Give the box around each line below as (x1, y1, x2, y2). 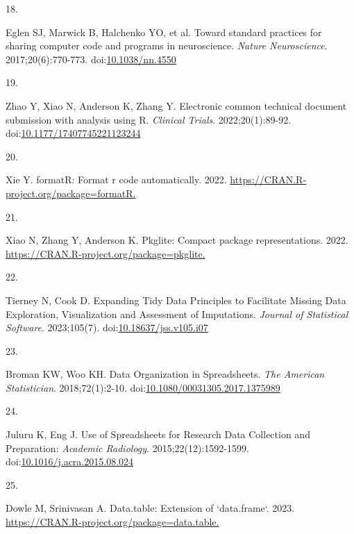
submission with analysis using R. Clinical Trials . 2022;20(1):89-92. (6, 112, 292, 126)
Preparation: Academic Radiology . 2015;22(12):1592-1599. (6, 440, 249, 455)
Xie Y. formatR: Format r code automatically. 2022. (6, 172, 227, 187)
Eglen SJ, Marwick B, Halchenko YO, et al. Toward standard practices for (6, 24, 322, 39)
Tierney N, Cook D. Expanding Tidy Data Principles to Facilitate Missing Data (6, 292, 346, 307)
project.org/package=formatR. (6, 185, 136, 200)
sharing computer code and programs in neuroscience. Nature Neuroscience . (6, 38, 328, 53)
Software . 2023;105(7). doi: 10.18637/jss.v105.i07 (6, 320, 208, 335)
